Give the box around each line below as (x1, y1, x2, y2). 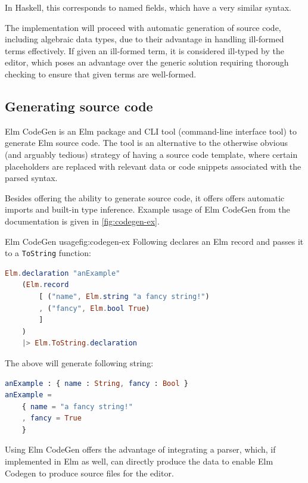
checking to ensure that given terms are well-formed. (5, 67, 197, 80)
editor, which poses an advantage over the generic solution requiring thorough (5, 56, 289, 68)
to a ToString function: (5, 247, 91, 259)
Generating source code (5, 96, 153, 115)
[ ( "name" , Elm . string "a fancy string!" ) (39, 292, 210, 301)
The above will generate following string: (5, 356, 154, 369)
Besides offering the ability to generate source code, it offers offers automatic (5, 191, 285, 204)
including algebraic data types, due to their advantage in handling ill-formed (5, 33, 284, 45)
